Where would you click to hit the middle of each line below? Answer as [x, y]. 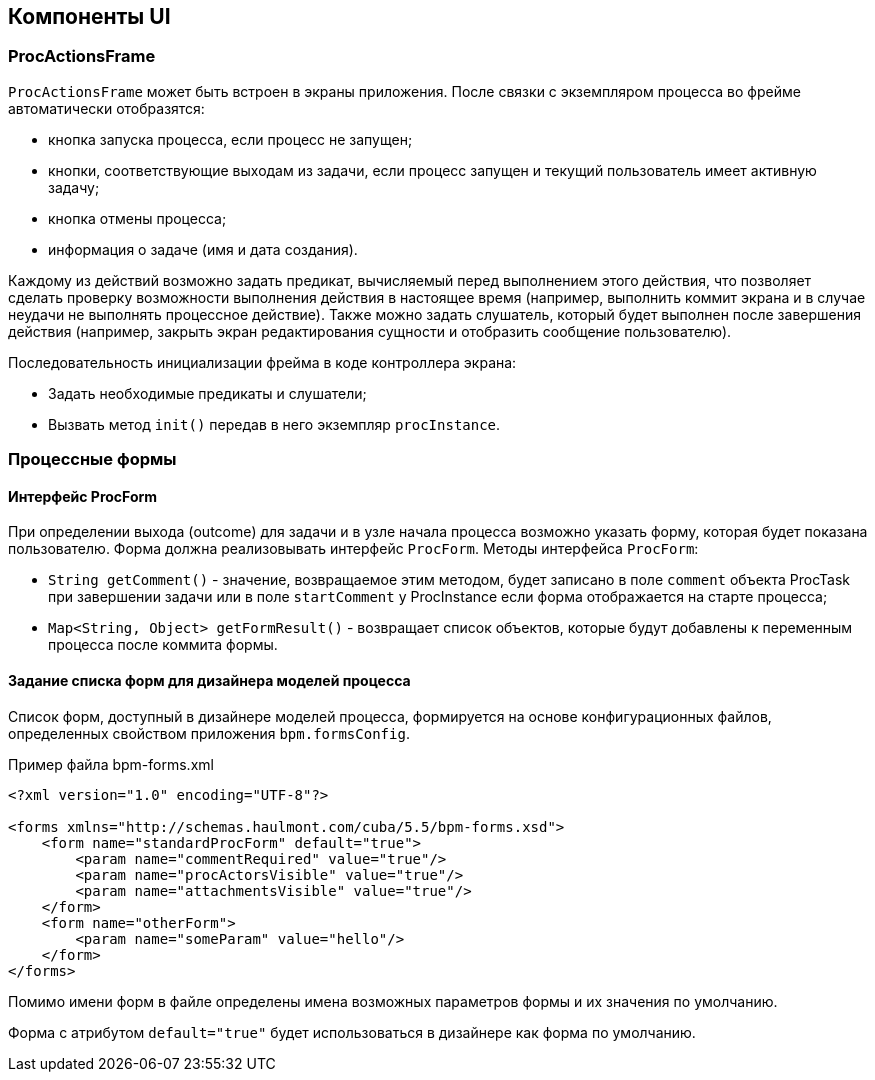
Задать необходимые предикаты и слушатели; [207, 393]
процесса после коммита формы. [163, 645]
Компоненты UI [89, 16]
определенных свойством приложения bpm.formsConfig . [209, 733]
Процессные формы [92, 459]
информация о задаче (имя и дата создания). [203, 249]
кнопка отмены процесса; [137, 218]
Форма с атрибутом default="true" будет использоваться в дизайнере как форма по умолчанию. [352, 1032]
